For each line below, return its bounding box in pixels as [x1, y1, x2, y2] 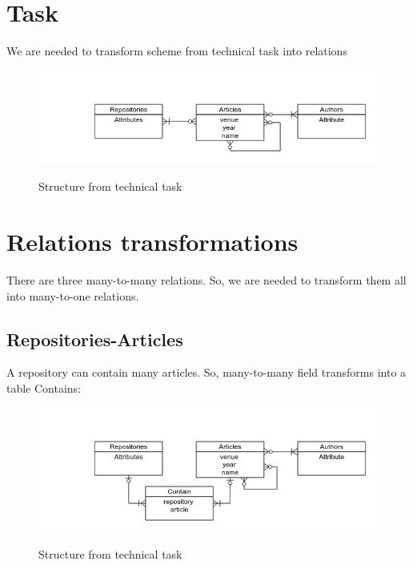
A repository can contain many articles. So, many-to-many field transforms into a [6, 364, 407, 381]
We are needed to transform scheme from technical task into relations [6, 42, 347, 59]
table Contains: [6, 379, 82, 396]
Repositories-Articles [6, 326, 183, 351]
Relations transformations [6, 225, 299, 257]
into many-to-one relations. [6, 287, 139, 304]
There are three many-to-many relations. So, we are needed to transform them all [6, 271, 407, 288]
